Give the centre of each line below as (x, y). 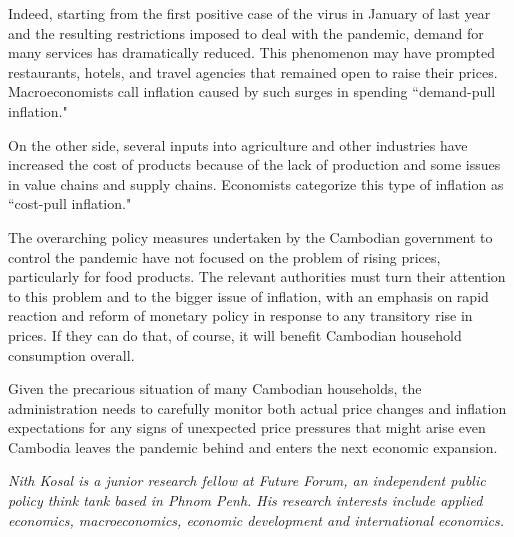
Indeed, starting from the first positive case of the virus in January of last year (249, 13)
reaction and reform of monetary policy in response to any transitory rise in (240, 315)
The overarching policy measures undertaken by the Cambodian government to (250, 236)
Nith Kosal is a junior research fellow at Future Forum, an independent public (247, 480)
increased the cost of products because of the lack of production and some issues (254, 164)
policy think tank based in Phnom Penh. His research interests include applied (245, 500)
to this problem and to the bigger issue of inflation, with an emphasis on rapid (248, 295)
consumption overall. (71, 354)
